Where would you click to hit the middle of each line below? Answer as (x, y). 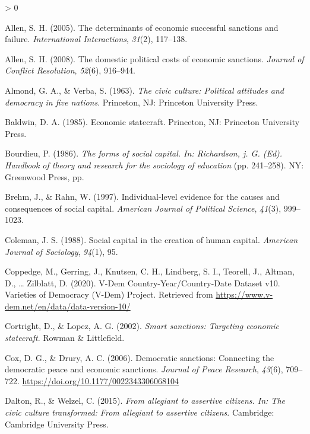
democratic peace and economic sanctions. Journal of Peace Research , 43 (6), (144, 369)
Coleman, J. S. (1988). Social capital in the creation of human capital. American (151, 239)
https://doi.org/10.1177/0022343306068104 (100, 380)
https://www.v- (244, 294)
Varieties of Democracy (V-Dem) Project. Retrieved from (109, 294)
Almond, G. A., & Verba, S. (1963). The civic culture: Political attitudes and (144, 90)
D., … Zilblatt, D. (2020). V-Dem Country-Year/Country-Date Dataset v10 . (143, 283)
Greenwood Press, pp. (45, 176)
